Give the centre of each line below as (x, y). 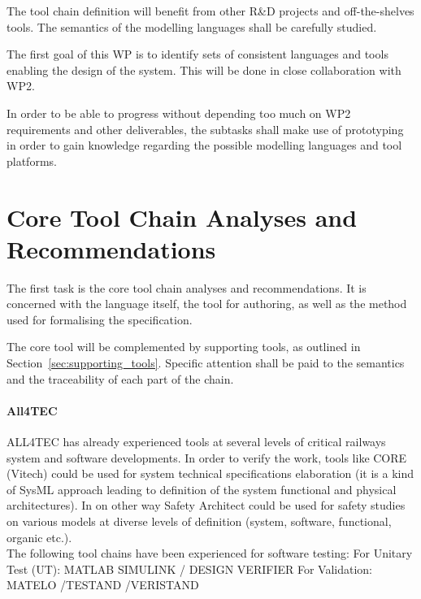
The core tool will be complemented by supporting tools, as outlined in (184, 347)
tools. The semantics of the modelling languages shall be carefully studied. (192, 26)
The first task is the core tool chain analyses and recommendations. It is (187, 287)
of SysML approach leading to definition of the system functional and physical (202, 489)
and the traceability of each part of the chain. (120, 378)
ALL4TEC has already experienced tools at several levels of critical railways (196, 442)
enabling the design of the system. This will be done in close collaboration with (204, 69)
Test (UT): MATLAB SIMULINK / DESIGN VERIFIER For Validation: (190, 569)
